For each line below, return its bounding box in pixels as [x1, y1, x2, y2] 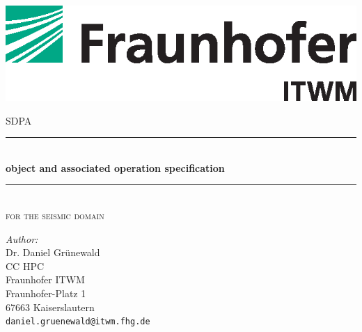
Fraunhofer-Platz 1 [6, 286, 86, 301]
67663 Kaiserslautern [6, 299, 95, 314]
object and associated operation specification [6, 160, 225, 175]
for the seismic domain [6, 208, 104, 223]
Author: [6, 231, 38, 246]
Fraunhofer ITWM [6, 272, 85, 287]
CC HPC [6, 258, 45, 273]
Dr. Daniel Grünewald [6, 245, 100, 260]
